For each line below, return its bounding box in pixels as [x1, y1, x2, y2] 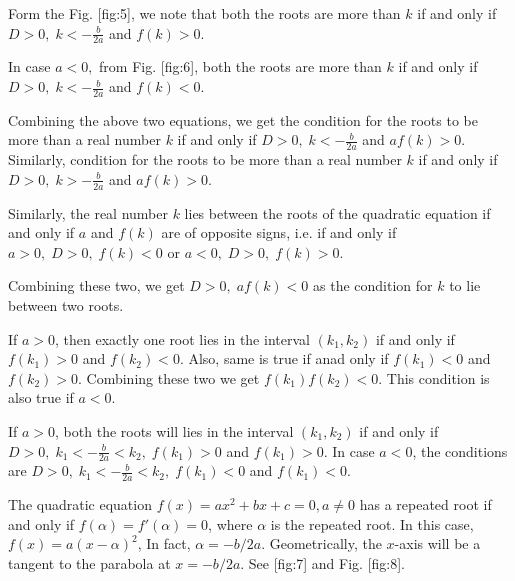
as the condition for [313, 275, 433, 296]
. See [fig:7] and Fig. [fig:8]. [240, 553, 406, 574]
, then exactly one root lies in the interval [55, 328, 310, 349]
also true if [8, 387, 74, 408]
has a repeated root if [359, 494, 492, 515]
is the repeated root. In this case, [270, 513, 474, 534]
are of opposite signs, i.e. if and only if [161, 222, 397, 243]
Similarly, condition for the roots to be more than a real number [8, 149, 402, 170]
